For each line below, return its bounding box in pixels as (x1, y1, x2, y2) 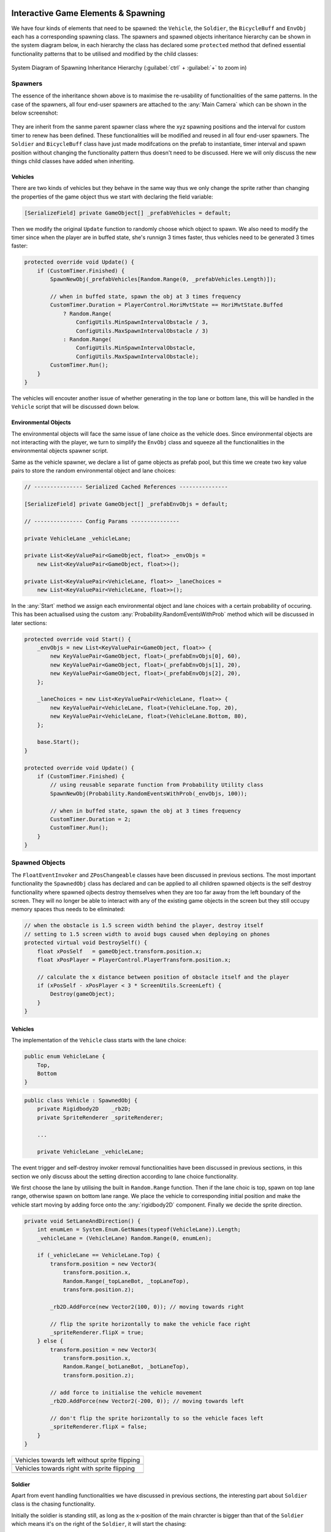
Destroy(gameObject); (50, 990, 115, 998)
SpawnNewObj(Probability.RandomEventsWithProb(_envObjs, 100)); (50, 790, 248, 797)
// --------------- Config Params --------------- (24, 518, 180, 525)
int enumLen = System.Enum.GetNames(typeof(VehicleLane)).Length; (37, 1226, 242, 1233)
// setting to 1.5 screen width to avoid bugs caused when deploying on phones (24, 930, 270, 938)
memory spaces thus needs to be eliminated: (11, 906, 126, 913)
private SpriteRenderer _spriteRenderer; (37, 1114, 164, 1121)
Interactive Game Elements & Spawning (11, 8, 165, 18)
